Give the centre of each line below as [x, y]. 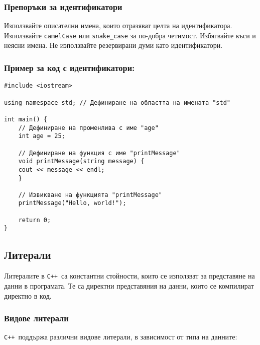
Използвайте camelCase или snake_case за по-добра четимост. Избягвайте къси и [130, 35]
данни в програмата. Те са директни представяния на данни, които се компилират [129, 285]
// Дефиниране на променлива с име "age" [88, 128]
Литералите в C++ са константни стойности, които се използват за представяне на [129, 276]
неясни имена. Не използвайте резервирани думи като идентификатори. [113, 45]
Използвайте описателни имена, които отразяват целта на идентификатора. [118, 25]
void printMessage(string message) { [81, 161]
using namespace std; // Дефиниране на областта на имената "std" [117, 102]
